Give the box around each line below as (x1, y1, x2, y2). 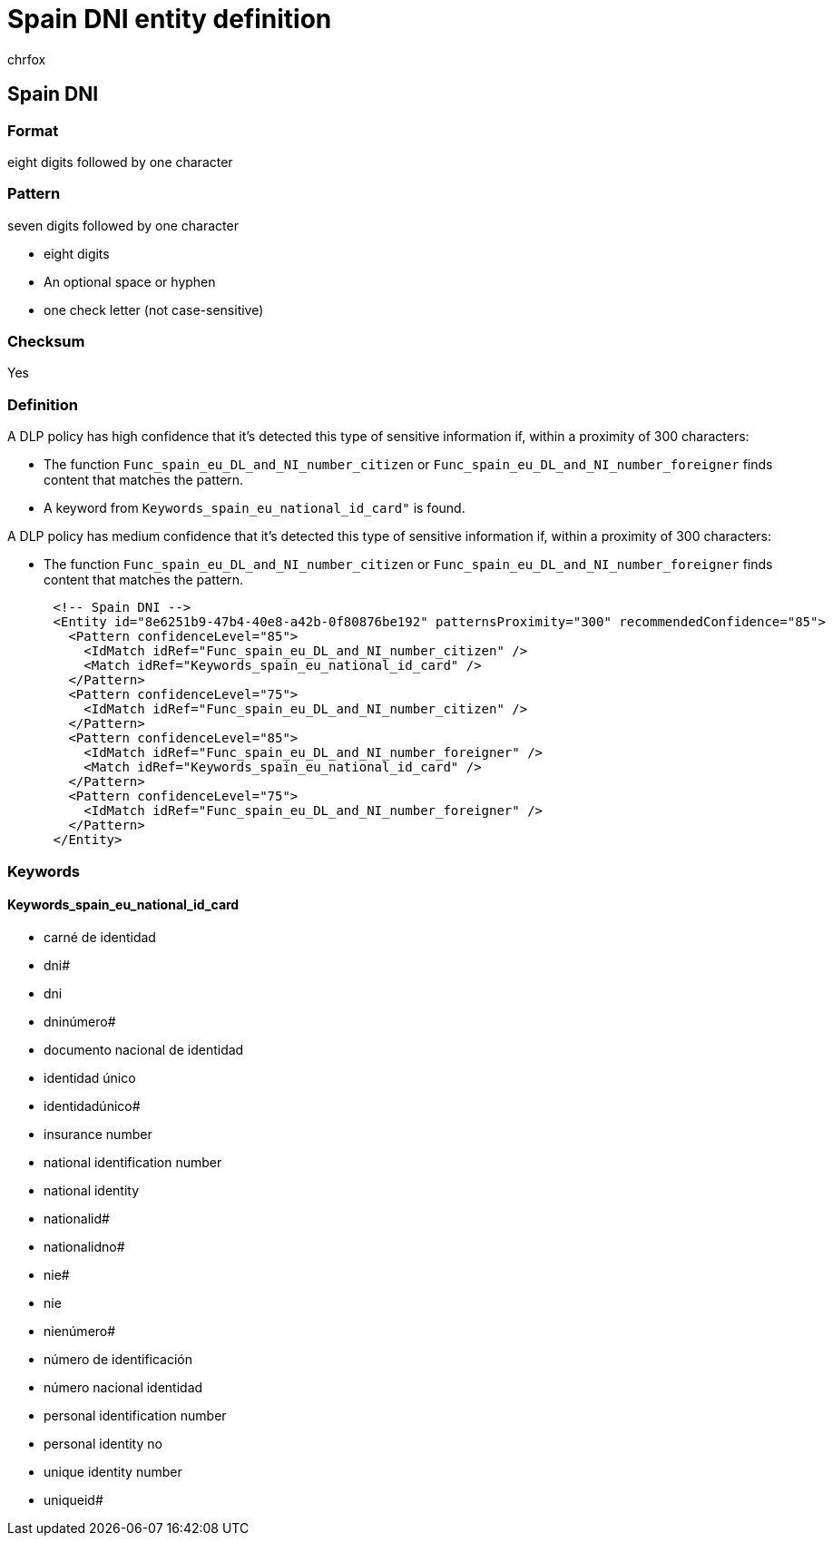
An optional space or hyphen (44, 273, 216, 290)
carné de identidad (44, 929, 156, 945)
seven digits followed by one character (7, 217, 239, 233)
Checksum (7, 332, 85, 351)
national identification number (44, 1154, 222, 1170)
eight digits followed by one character (7, 153, 233, 170)
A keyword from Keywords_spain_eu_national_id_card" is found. (44, 500, 465, 516)
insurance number (44, 1125, 152, 1142)
